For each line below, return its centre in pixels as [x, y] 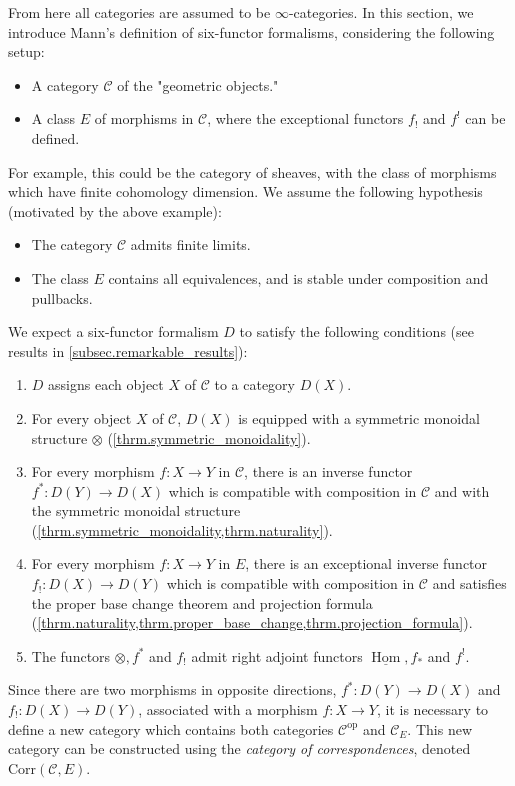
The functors [71, 655]
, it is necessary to [433, 709]
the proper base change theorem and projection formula [202, 602]
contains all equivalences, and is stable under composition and [298, 277]
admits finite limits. [190, 244]
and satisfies [469, 583]
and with [462, 490]
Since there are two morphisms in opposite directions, [172, 689]
